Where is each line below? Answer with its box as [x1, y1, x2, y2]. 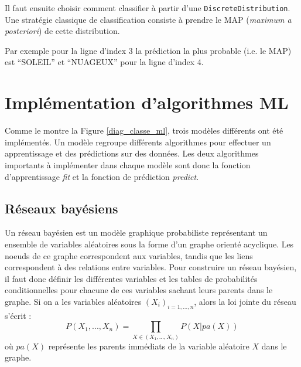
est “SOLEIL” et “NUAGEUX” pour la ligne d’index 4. [5, 56, 204, 68]
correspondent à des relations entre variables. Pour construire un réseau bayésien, [5, 261, 297, 273]
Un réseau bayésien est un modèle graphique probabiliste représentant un [5, 226, 268, 239]
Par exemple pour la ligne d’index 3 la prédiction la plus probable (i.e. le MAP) [5, 44, 292, 56]
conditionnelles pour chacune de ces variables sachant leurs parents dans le [5, 284, 273, 296]
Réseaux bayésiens [5, 199, 118, 217]
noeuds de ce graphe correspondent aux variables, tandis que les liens [5, 249, 253, 261]
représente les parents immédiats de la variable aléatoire [48, 339, 249, 352]
